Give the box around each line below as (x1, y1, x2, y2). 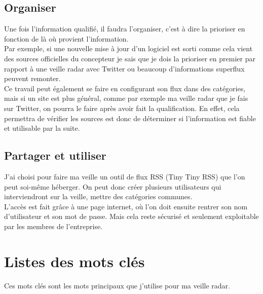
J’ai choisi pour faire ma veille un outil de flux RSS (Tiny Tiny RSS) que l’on (4, 171, 245, 181)
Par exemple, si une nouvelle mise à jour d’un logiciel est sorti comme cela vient (4, 43, 253, 54)
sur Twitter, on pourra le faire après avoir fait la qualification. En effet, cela (4, 102, 240, 113)
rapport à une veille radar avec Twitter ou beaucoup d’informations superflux (4, 63, 245, 73)
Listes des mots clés (4, 250, 145, 271)
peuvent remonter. (4, 73, 61, 84)
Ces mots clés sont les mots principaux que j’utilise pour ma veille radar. (4, 280, 230, 290)
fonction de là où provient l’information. (4, 33, 129, 44)
